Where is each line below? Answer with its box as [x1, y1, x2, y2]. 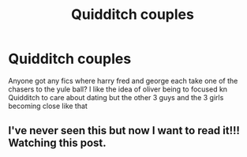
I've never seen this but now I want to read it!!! [8, 124, 241, 137]
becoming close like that [8, 101, 88, 110]
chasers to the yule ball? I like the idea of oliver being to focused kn [8, 84, 227, 94]
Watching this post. [8, 136, 107, 150]
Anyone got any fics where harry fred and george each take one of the [8, 76, 238, 85]
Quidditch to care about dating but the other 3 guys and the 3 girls [8, 92, 224, 102]
